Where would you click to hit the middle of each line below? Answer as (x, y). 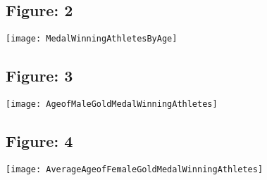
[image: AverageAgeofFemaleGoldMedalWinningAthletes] (135, 169)
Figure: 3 (39, 76)
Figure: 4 (39, 141)
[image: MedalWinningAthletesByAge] (92, 39)
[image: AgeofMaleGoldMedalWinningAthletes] (112, 104)
